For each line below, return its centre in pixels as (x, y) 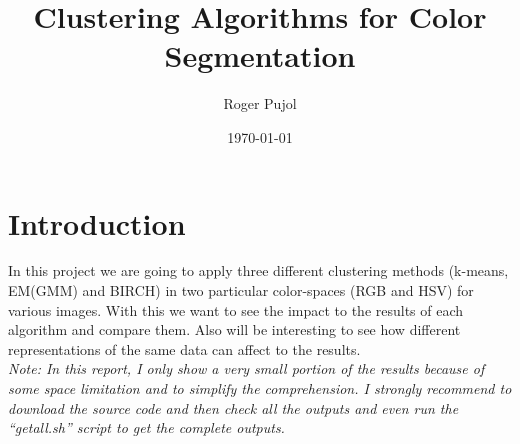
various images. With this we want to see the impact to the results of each (236, 309)
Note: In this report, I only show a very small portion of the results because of (246, 368)
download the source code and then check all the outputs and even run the (233, 407)
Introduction (97, 222)
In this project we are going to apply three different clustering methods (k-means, (258, 270)
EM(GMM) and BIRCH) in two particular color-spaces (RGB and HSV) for (241, 290)
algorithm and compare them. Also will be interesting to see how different (234, 329)
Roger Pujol (260, 103)
